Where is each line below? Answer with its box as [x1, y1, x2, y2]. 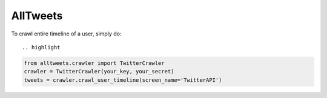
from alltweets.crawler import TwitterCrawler [24, 60, 165, 66]
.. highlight [22, 44, 61, 51]
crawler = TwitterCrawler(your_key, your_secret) [24, 68, 174, 75]
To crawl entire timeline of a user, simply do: [11, 30, 122, 37]
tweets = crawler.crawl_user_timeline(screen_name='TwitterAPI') [24, 76, 222, 84]
